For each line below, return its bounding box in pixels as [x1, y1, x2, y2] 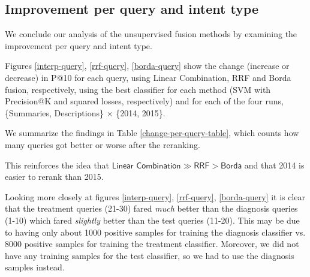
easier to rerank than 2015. [5, 170, 104, 183]
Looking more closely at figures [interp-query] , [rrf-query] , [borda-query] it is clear [5, 190, 306, 203]
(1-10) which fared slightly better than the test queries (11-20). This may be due [5, 213, 300, 226]
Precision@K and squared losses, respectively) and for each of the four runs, [5, 95, 284, 107]
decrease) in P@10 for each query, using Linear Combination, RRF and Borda [5, 71, 291, 83]
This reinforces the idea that [5, 158, 110, 171]
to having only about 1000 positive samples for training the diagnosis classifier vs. [5, 225, 306, 238]
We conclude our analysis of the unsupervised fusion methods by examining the [5, 28, 297, 40]
